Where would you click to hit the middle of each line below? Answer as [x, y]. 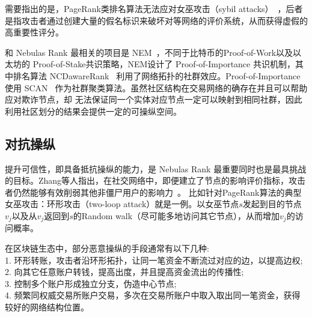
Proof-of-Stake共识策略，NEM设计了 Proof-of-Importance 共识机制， [164, 64]
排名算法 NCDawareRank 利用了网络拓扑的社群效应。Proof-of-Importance [157, 75]
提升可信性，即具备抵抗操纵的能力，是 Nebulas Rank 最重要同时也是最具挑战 [156, 168]
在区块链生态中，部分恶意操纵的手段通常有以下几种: [107, 248]
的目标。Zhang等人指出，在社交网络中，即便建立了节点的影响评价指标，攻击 [155, 180]
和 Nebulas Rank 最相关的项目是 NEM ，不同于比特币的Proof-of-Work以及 [149, 52]
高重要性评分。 [34, 32]
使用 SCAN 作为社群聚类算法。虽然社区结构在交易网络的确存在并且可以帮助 [156, 87]
